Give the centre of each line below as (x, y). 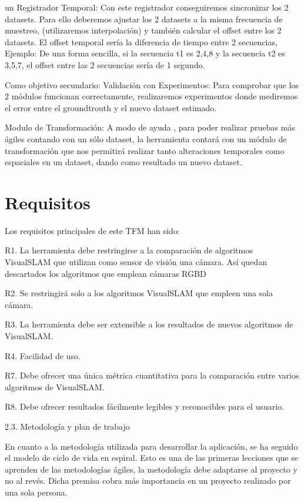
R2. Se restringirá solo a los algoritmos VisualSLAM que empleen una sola (139, 293)
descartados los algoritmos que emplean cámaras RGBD (106, 273)
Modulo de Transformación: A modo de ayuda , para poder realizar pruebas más (150, 127)
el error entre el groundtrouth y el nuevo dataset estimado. (111, 107)
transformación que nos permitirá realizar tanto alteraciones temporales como (145, 150)
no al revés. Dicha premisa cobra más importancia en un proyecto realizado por (148, 481)
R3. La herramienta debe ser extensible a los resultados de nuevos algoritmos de (149, 324)
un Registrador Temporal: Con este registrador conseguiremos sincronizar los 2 (147, 7)
